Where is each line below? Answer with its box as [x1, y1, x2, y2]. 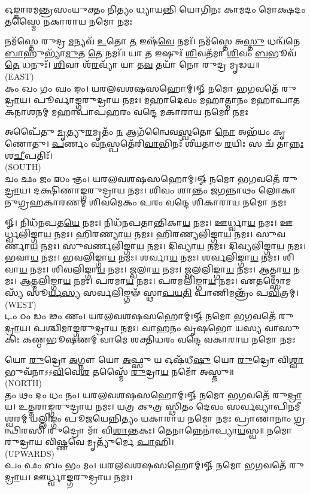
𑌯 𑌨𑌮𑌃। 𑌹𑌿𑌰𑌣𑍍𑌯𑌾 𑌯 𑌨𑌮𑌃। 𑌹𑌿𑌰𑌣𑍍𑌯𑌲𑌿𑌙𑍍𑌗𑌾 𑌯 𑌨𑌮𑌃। [43, 228, 253, 240]
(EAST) [5, 69, 34, 82]
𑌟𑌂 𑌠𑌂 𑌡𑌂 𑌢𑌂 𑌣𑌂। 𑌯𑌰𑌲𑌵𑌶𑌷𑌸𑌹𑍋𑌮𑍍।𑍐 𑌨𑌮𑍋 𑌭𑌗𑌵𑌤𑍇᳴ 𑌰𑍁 [5, 310, 294, 322]
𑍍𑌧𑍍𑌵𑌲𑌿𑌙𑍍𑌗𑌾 [5, 228, 44, 240]
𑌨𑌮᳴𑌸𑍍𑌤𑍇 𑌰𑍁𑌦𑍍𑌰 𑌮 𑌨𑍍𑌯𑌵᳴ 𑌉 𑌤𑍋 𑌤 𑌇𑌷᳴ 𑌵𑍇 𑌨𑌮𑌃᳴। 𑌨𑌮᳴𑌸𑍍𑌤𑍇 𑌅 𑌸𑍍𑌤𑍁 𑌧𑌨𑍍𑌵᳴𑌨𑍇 [5, 35, 300, 47]
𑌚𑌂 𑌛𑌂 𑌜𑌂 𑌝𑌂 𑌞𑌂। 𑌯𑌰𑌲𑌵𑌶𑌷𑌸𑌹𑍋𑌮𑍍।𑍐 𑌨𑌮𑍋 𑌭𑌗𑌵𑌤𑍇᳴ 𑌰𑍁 [5, 172, 297, 184]
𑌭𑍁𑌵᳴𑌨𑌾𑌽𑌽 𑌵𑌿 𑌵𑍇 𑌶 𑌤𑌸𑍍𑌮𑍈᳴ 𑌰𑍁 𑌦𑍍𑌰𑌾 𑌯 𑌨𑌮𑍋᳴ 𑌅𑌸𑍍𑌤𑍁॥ [5, 365, 234, 377]
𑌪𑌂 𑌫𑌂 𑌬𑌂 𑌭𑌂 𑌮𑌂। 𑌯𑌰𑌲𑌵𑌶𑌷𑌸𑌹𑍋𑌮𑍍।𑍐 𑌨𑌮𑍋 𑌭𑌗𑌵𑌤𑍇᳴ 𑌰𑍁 [5, 459, 304, 471]
